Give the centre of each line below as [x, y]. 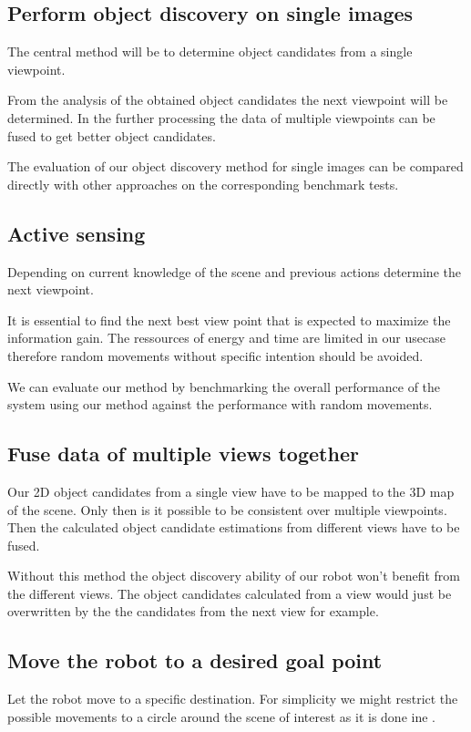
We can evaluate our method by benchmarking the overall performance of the [224, 386]
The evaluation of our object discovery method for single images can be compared [235, 166]
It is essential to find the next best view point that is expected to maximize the [229, 320]
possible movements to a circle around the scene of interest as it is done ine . [221, 716]
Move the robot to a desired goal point [195, 660]
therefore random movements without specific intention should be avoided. [215, 355]
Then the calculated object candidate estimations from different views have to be [234, 527]
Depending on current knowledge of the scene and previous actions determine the [234, 271]
